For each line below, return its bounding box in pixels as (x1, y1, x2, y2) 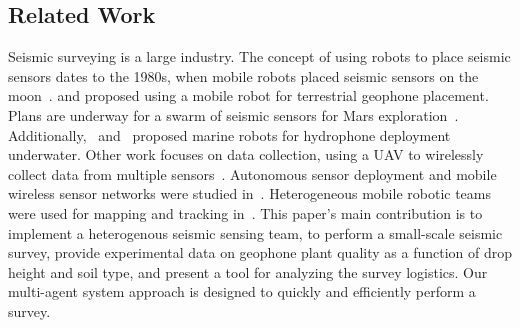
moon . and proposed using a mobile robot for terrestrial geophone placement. (8, 85, 489, 106)
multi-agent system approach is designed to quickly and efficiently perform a (8, 281, 476, 302)
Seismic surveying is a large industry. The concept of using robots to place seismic (8, 46, 511, 67)
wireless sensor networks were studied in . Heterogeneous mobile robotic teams (8, 183, 492, 204)
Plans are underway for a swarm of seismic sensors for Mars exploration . (8, 104, 459, 125)
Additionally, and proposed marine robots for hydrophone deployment (8, 124, 451, 145)
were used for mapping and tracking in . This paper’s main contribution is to (8, 202, 483, 223)
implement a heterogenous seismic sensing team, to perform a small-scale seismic (8, 222, 503, 243)
